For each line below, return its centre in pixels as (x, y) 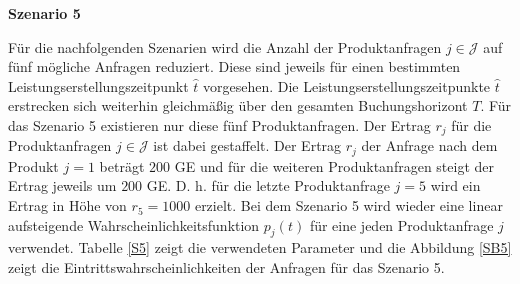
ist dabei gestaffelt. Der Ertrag (247, 145)
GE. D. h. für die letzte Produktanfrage (268, 185)
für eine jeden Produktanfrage (401, 224)
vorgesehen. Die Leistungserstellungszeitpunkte (347, 85)
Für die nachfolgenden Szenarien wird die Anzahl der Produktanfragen (225, 46)
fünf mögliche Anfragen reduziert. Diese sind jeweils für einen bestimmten (234, 66)
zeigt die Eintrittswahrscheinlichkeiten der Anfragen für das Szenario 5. (226, 267)
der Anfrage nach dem (429, 145)
